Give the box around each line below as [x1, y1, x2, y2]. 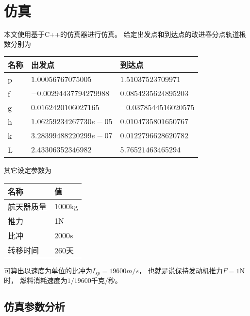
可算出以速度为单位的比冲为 [4, 265, 92, 275]
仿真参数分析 [4, 299, 65, 314]
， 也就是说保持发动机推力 [139, 265, 223, 275]
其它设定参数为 [4, 165, 51, 175]
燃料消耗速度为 [19, 275, 67, 285]
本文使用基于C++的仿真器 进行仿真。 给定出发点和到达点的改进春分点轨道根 [4, 29, 246, 39]
